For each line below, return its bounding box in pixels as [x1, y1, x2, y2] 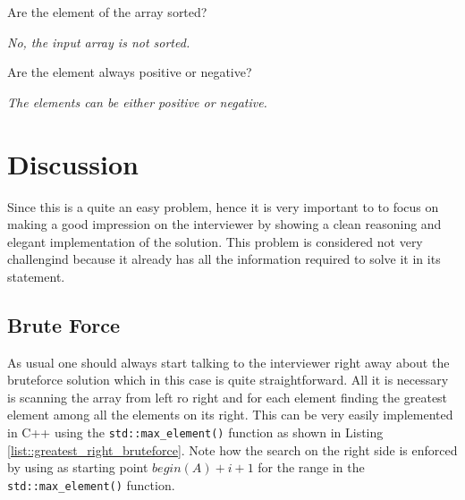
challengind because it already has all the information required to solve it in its [7, 250, 441, 268]
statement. [7, 267, 65, 285]
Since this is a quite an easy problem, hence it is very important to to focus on [7, 197, 439, 216]
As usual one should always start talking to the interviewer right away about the [7, 352, 450, 371]
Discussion [7, 145, 139, 182]
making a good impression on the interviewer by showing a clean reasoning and [7, 215, 442, 233]
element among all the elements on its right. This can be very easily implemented [7, 405, 453, 424]
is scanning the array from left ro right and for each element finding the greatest [7, 387, 448, 406]
